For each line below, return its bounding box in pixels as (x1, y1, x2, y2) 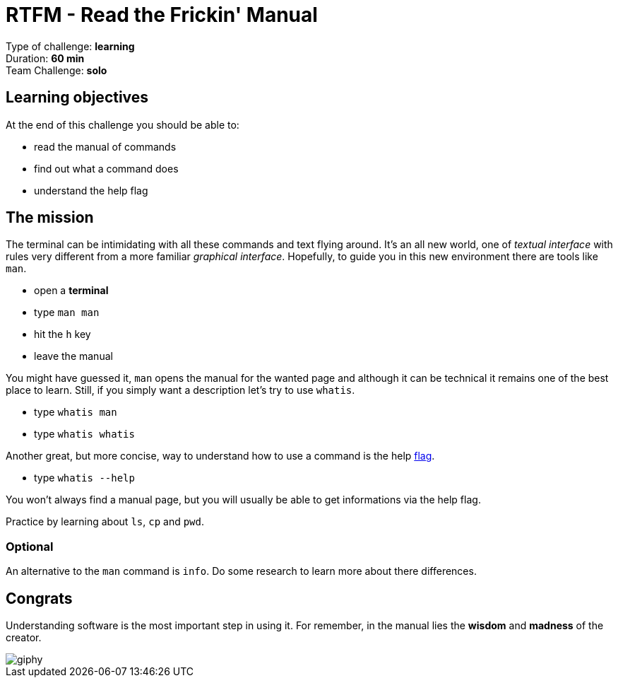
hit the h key (34, 328, 91, 341)
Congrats (6, 589, 73, 607)
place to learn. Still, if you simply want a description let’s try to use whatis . (6, 384, 355, 397)
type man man (34, 306, 100, 319)
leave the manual (34, 350, 113, 363)
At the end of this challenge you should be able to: (6, 118, 239, 131)
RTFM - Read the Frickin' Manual (6, 3, 318, 27)
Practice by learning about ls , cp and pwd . (6, 515, 205, 528)
